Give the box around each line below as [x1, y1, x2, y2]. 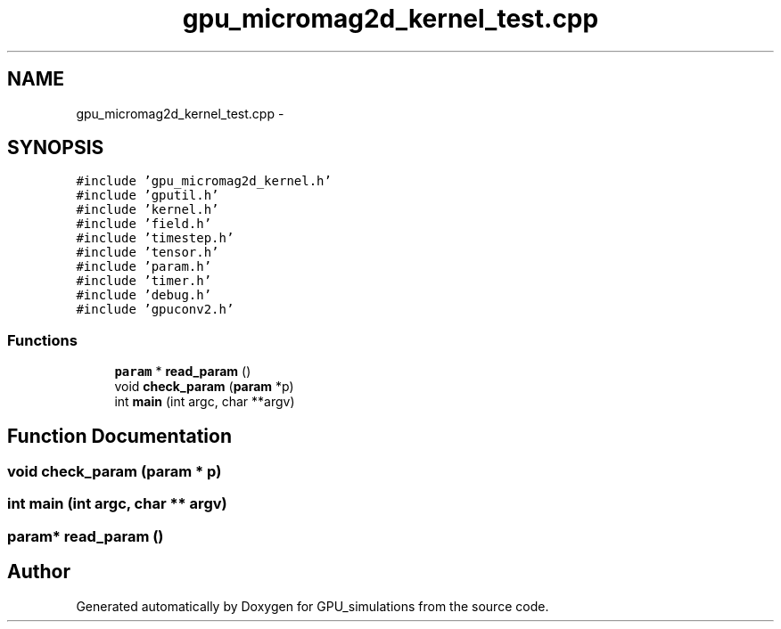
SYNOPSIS [7, 136, 104, 159]
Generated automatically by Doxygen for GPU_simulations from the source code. [76, 598, 549, 614]
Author [7, 560, 70, 584]
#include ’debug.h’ [76, 288, 212, 303]
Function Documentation [7, 424, 232, 447]
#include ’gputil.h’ [76, 188, 219, 203]
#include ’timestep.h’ [76, 231, 234, 246]
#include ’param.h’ [76, 259, 212, 274]
